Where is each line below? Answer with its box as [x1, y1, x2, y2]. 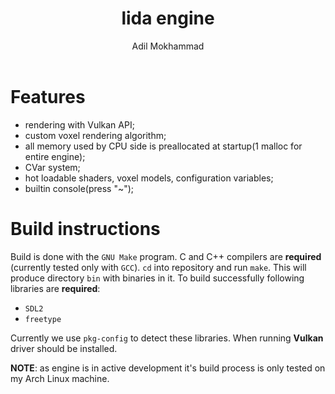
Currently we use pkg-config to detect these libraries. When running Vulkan [10, 332, 324, 344]
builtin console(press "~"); [24, 182, 135, 194]
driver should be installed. [10, 342, 118, 354]
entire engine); [24, 150, 86, 162]
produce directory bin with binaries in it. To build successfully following [10, 272, 305, 284]
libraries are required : [10, 282, 101, 294]
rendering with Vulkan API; [24, 118, 135, 131]
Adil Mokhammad [131, 40, 205, 52]
